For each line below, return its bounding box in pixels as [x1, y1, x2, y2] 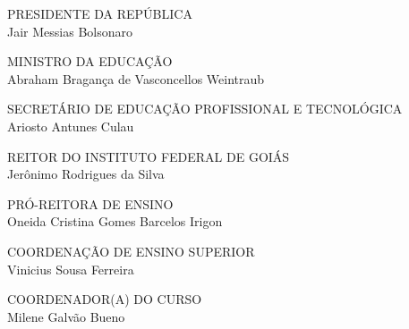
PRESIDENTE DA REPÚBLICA [7, 4, 192, 22]
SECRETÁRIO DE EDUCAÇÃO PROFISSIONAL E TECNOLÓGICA [7, 99, 403, 118]
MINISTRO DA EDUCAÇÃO [7, 52, 173, 71]
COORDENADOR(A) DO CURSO [7, 290, 202, 308]
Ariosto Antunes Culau [7, 116, 134, 135]
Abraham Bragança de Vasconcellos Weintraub [7, 69, 265, 88]
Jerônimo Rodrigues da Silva [7, 164, 165, 183]
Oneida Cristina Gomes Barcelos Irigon [7, 212, 223, 231]
